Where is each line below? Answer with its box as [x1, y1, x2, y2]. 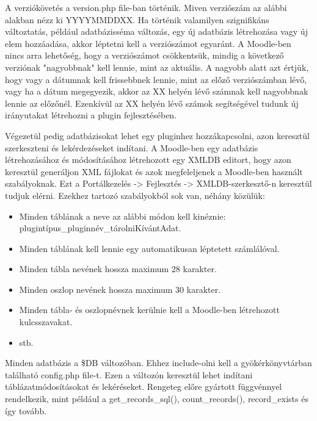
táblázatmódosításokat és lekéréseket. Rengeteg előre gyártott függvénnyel [5, 380, 282, 393]
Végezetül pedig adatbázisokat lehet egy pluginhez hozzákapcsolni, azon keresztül [5, 129, 310, 142]
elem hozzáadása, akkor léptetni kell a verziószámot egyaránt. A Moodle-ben [5, 37, 291, 49]
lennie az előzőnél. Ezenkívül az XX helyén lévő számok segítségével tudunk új [5, 96, 299, 109]
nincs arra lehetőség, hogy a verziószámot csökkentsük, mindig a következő [5, 49, 284, 62]
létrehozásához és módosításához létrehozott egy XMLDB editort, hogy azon [5, 153, 291, 166]
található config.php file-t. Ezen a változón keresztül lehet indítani [5, 368, 253, 381]
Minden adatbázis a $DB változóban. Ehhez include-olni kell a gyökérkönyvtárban [5, 356, 312, 369]
